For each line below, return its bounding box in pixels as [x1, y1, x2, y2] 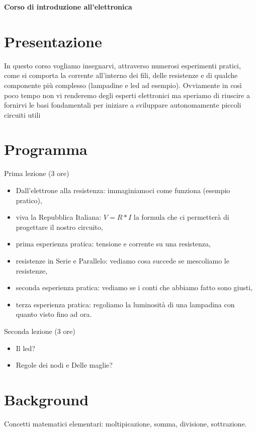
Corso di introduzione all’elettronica [4, 2, 132, 12]
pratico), [16, 195, 42, 205]
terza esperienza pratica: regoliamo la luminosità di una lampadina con [16, 299, 235, 309]
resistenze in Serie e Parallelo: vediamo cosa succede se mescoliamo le [16, 255, 229, 266]
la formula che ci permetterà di [133, 212, 229, 222]
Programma [4, 139, 88, 159]
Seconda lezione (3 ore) [4, 325, 75, 336]
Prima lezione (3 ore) [4, 168, 69, 179]
